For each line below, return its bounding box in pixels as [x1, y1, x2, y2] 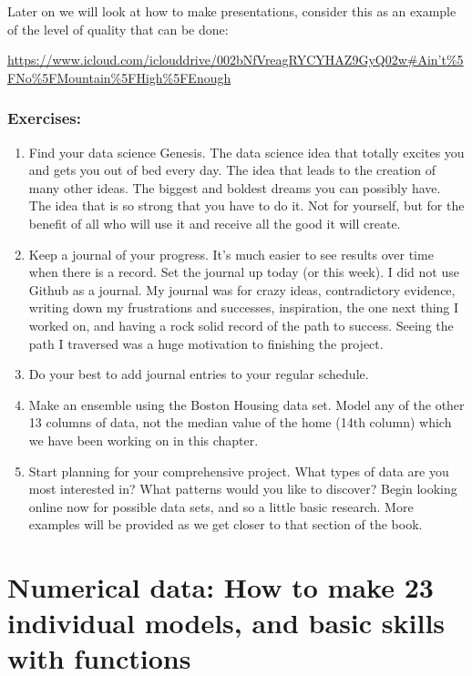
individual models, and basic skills [7, 604, 446, 641]
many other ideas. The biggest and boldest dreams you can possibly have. [28, 178, 441, 197]
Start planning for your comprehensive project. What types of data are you [28, 461, 449, 480]
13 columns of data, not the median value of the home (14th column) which [28, 413, 452, 432]
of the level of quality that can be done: [7, 19, 229, 38]
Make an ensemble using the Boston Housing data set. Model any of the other [28, 394, 465, 414]
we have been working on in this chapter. [28, 430, 259, 449]
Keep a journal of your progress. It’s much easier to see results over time [28, 244, 434, 263]
